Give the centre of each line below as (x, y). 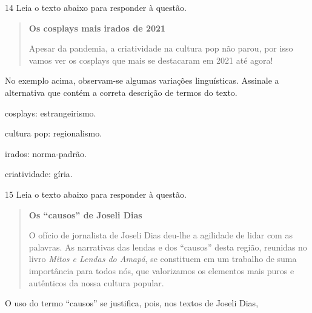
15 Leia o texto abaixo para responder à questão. (96, 194)
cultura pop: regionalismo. (54, 133)
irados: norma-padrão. (46, 153)
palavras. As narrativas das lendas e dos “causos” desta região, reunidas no (168, 247)
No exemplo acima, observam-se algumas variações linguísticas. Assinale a (142, 80)
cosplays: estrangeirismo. (51, 113)
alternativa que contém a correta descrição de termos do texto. (121, 92)
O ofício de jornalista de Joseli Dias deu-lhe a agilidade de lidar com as (161, 235)
